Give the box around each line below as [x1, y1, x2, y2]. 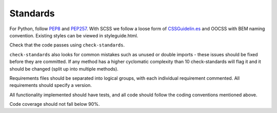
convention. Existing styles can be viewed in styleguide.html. [9, 32, 138, 38]
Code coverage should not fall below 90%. [9, 101, 100, 107]
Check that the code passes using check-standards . [9, 42, 125, 48]
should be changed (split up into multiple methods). [9, 65, 119, 72]
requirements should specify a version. [9, 82, 92, 88]
